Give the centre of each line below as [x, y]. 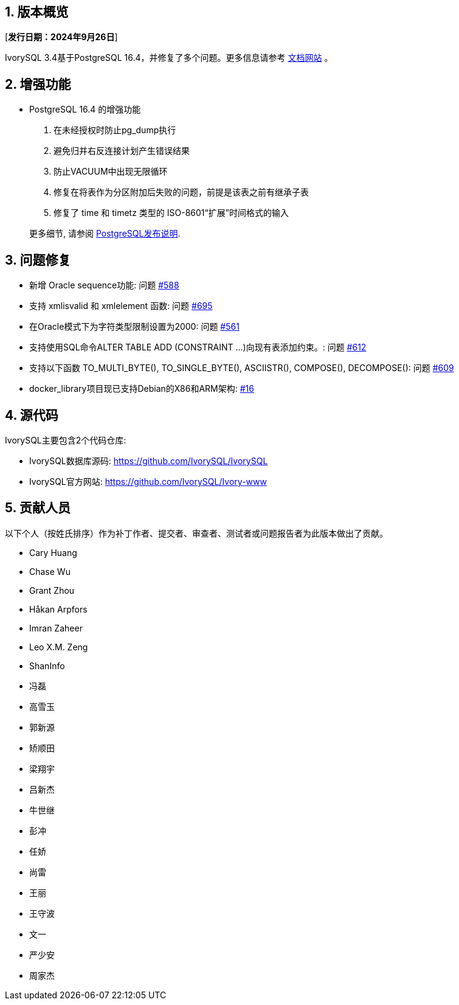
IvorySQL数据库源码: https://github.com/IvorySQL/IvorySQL [149, 461]
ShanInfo [47, 666]
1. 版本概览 [37, 12]
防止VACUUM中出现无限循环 [111, 172]
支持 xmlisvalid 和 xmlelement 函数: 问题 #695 [121, 306]
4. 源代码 [32, 415]
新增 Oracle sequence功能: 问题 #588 [104, 285]
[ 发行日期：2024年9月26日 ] [61, 37]
